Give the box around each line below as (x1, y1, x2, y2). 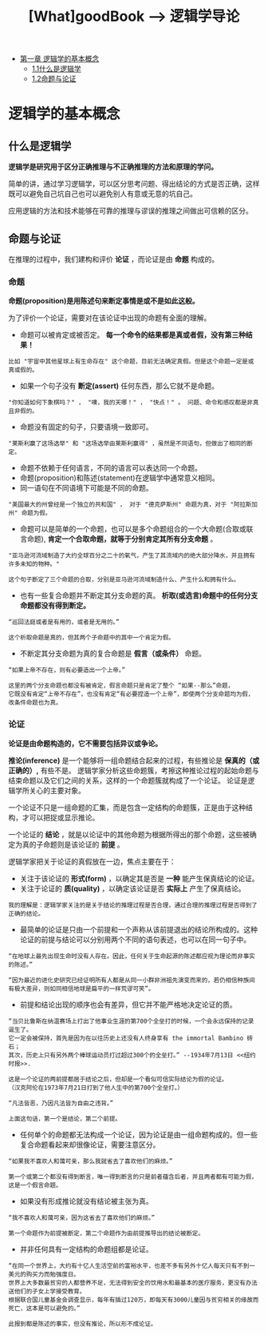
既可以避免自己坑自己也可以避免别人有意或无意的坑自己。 (8, 189, 197, 198)
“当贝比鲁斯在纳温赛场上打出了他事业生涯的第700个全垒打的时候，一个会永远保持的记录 (8, 1017, 254, 1025)
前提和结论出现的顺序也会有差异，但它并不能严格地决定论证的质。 (19, 1000, 237, 1009)
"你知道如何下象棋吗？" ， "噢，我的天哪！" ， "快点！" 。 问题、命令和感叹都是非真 (8, 399, 259, 407)
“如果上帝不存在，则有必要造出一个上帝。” (8, 666, 126, 675)
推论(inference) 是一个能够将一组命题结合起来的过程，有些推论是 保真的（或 (8, 756, 260, 765)
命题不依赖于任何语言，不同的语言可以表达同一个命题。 (19, 463, 202, 473)
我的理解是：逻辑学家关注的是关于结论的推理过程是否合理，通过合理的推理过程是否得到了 (8, 901, 258, 909)
